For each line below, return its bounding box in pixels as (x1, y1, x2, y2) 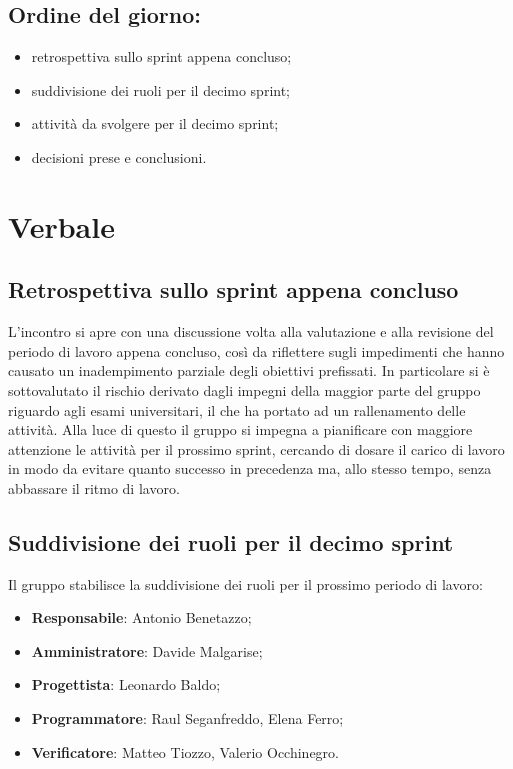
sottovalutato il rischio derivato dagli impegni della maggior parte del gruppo (8, 379, 481, 400)
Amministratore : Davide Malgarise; (31, 640, 263, 661)
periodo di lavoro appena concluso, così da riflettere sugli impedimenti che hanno (8, 340, 505, 361)
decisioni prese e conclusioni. (31, 146, 207, 167)
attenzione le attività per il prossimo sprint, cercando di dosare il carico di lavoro (8, 438, 505, 459)
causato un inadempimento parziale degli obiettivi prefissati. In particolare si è (8, 360, 490, 381)
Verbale (8, 205, 115, 246)
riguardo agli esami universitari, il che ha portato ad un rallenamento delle (8, 399, 466, 420)
